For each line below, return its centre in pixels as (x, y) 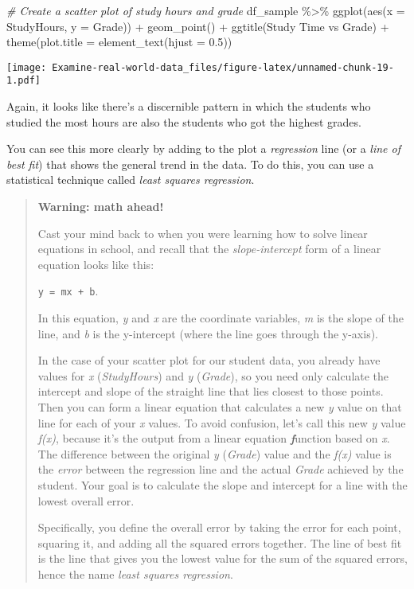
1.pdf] (23, 81)
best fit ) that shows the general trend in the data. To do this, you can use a (190, 164)
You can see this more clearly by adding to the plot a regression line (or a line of (203, 148)
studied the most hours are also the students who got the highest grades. (184, 121)
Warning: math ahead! (101, 207)
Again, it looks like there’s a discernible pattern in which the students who (189, 106)
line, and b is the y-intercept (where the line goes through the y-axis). (208, 333)
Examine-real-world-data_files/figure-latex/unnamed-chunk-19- (223, 67)
